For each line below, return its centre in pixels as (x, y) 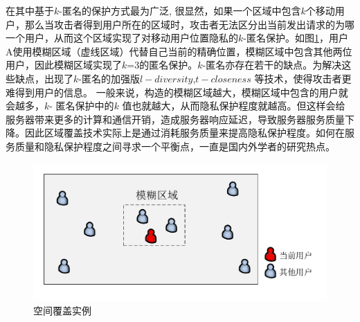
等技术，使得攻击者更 (303, 78)
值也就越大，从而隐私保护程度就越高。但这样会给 (234, 106)
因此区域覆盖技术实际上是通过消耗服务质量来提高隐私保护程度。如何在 (184, 133)
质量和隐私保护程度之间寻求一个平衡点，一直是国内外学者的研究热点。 (175, 146)
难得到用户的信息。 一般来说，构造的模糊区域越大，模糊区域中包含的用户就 (177, 92)
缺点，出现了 (44, 78)
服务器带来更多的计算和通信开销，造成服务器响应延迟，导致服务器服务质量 (175, 119)
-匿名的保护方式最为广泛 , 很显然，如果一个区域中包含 (180, 10)
